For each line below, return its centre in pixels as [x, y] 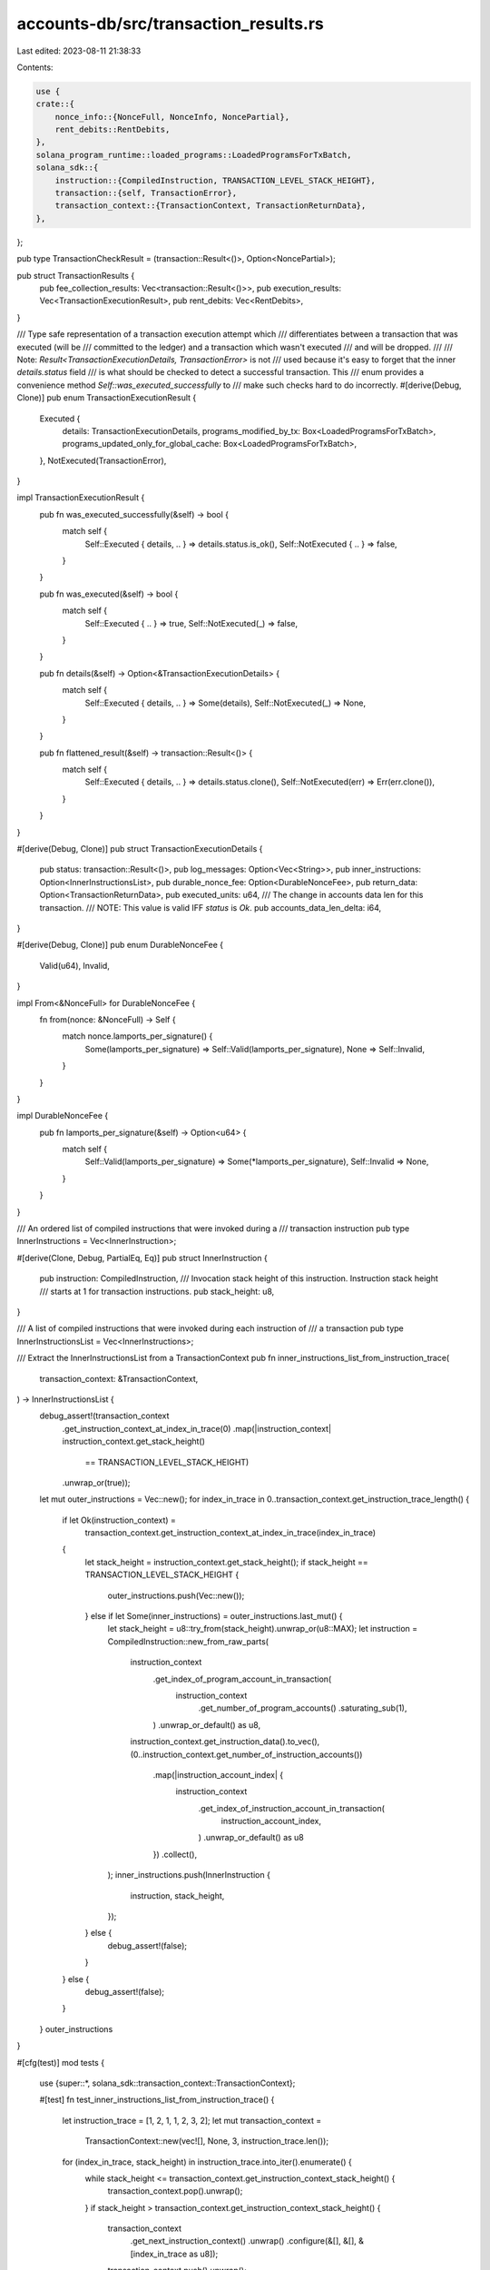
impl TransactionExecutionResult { [81, 498]
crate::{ [55, 104]
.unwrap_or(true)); [96, 1482]
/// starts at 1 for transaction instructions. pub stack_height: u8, [157, 1291]
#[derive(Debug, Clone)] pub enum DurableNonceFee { [120, 945]
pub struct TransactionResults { [76, 275]
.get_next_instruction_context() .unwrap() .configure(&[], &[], [244, 2241]
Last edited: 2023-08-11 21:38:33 [79, 51]
